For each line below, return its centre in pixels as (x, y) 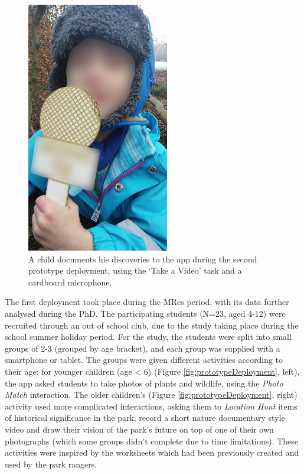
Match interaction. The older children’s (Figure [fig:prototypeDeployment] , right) (151, 395)
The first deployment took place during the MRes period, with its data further (147, 302)
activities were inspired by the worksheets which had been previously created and (152, 452)
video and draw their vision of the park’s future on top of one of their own (139, 429)
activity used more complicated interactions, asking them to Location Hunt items (151, 406)
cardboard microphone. (70, 282)
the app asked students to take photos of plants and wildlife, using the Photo (144, 383)
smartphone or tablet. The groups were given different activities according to (144, 360)
